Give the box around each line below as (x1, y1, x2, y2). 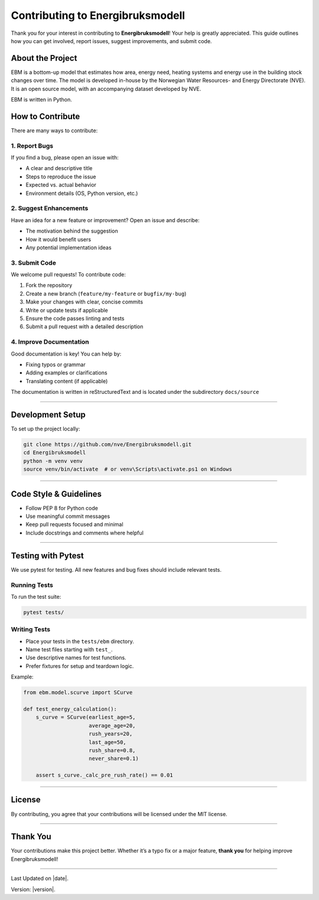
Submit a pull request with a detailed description (25, 323, 144, 330)
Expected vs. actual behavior (25, 181, 97, 188)
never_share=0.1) (89, 755, 139, 762)
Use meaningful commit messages (25, 513, 110, 520)
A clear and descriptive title (25, 165, 93, 172)
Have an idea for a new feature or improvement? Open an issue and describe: (11, 216, 200, 224)
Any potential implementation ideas (25, 244, 112, 251)
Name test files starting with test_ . (25, 646, 113, 653)
